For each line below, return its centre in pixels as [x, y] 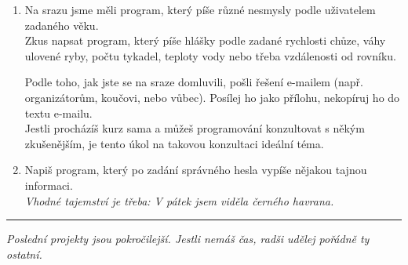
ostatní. [24, 254]
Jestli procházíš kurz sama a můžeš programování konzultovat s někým [195, 128]
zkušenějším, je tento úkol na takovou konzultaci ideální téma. [174, 143]
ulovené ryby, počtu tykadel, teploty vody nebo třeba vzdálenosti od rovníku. [210, 55]
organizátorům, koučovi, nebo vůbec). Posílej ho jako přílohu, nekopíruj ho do [212, 97]
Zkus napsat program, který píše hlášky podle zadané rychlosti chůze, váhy [205, 40]
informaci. [49, 185]
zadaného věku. [62, 25]
